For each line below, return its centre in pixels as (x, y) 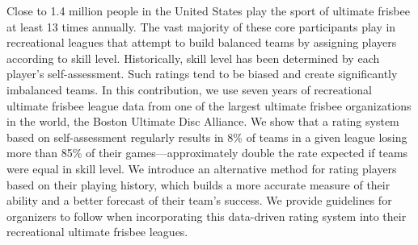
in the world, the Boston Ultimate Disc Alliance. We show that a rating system (203, 121)
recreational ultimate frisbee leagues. (97, 232)
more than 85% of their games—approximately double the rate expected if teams (207, 153)
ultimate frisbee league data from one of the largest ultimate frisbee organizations (209, 105)
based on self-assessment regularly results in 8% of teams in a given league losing (207, 137)
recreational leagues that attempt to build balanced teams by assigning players (202, 42)
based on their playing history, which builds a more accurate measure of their (198, 184)
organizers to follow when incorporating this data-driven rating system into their (207, 216)
